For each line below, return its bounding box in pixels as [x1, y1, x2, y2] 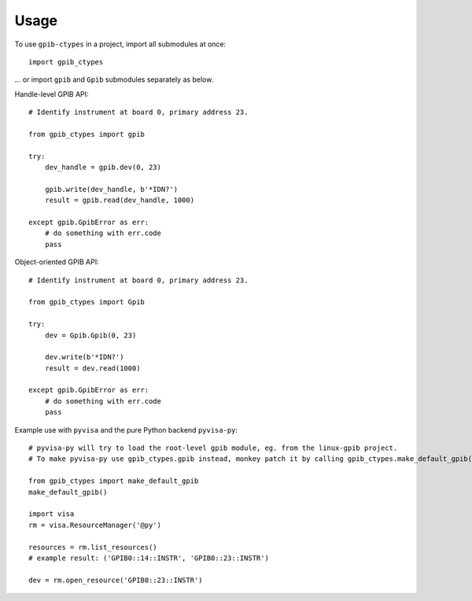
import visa [28, 510, 75, 518]
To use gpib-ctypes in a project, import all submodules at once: [14, 39, 227, 49]
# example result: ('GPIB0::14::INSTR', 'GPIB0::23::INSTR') [28, 553, 269, 562]
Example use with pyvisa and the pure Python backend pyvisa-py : [14, 425, 238, 434]
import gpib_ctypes [28, 57, 104, 66]
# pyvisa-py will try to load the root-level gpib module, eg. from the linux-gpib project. [28, 444, 398, 452]
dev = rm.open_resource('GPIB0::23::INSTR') [28, 575, 204, 584]
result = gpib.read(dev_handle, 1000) [44, 196, 195, 205]
